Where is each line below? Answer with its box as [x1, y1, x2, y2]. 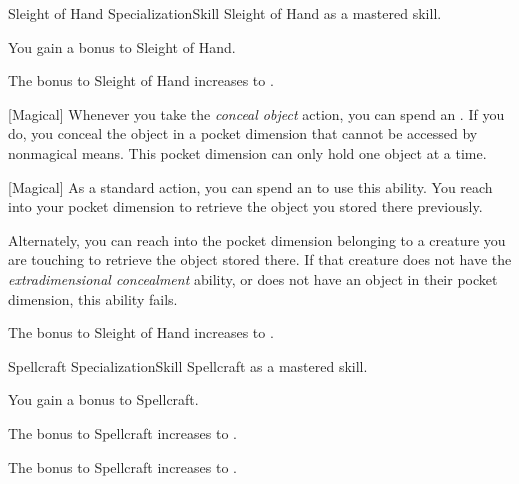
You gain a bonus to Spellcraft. [8, 389, 199, 410]
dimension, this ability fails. [8, 288, 178, 309]
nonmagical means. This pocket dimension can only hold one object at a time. [8, 142, 487, 163]
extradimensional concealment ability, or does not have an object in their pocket [8, 268, 498, 289]
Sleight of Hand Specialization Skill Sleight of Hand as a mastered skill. [8, 3, 442, 23]
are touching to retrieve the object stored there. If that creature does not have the [8, 249, 512, 270]
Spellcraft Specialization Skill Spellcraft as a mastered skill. [8, 355, 368, 376]
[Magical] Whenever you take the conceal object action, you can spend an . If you [8, 103, 505, 124]
